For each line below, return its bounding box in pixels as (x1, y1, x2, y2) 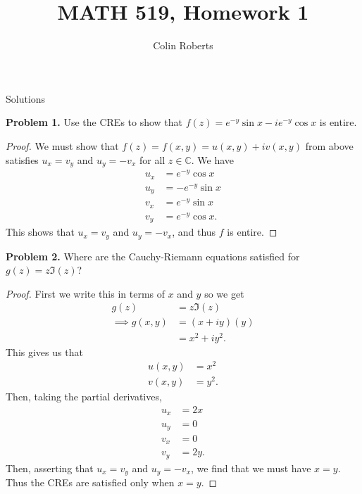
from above (305, 138, 354, 153)
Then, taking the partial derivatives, (6, 389, 162, 404)
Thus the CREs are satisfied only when (6, 475, 175, 490)
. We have (191, 152, 235, 167)
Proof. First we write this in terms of (6, 286, 166, 300)
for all (139, 152, 166, 167)
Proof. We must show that (6, 138, 119, 153)
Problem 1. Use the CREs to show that (6, 115, 183, 129)
